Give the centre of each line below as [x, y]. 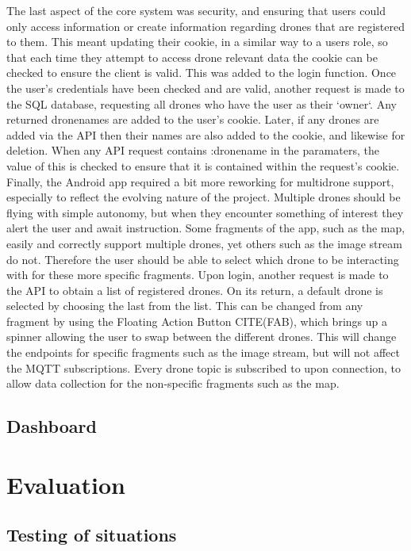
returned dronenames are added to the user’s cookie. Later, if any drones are [193, 119]
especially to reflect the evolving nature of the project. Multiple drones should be [204, 197]
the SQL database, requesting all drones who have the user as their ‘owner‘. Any [202, 103]
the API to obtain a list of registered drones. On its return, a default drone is [195, 290]
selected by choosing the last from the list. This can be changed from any [185, 306]
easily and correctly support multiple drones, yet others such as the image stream [204, 243]
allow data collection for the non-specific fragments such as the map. [173, 383]
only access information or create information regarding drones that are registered [205, 26]
